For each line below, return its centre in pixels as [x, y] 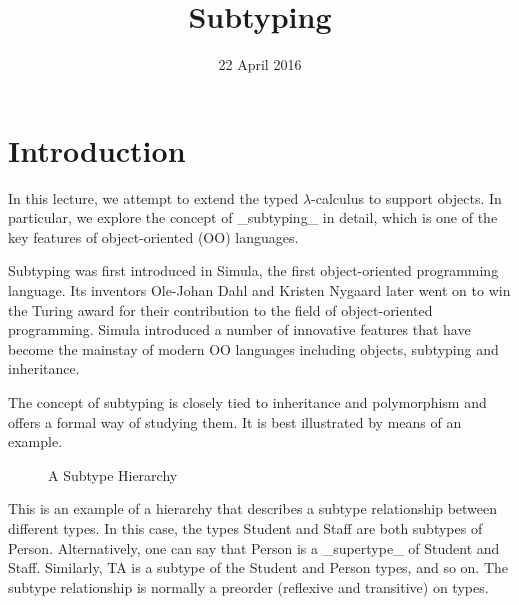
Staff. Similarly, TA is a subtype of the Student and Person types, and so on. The [258, 567]
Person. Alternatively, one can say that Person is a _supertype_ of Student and [254, 547]
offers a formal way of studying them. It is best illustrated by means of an [235, 421]
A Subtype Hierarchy [113, 474]
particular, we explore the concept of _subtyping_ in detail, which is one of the [253, 217]
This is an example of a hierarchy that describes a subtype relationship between [253, 508]
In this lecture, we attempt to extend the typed [153, 197]
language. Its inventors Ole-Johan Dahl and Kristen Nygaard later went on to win [259, 290]
